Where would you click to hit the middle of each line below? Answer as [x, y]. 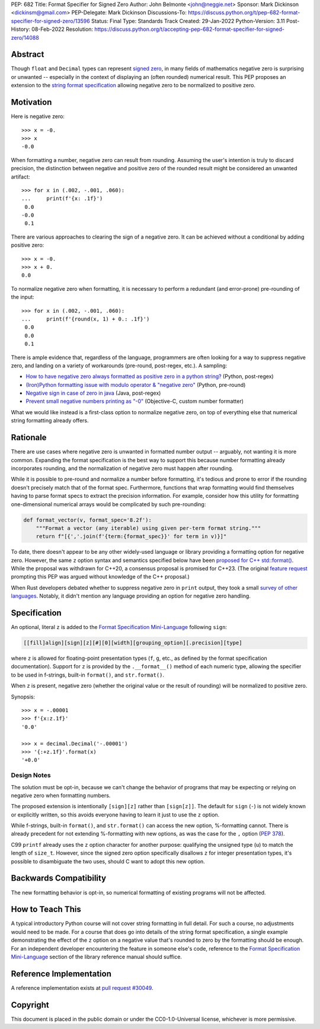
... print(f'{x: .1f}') [62, 199]
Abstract [28, 54]
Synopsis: [23, 697]
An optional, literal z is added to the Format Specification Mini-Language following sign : [119, 627]
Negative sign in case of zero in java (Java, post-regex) [93, 393]
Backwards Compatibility [59, 878]
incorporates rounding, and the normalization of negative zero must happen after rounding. [122, 468]
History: [21, 29]
